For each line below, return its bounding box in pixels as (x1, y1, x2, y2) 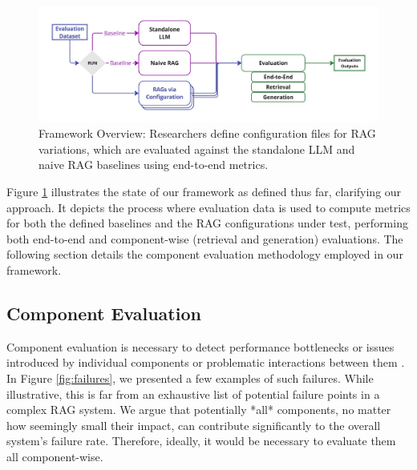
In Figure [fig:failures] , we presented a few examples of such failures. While (6, 369, 374, 386)
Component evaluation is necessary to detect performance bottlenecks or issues (6, 338, 395, 355)
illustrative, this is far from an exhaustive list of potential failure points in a (6, 385, 380, 402)
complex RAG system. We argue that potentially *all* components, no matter (6, 401, 391, 418)
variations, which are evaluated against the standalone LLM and (38, 140, 355, 157)
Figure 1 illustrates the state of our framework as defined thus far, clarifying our (6, 183, 402, 200)
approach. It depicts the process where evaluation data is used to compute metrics (6, 199, 411, 215)
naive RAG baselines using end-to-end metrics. (38, 156, 269, 173)
